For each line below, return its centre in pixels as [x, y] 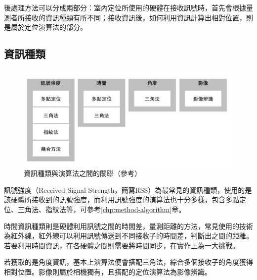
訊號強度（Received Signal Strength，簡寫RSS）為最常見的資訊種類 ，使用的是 [128, 190]
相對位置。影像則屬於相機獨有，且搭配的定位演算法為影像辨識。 [108, 271]
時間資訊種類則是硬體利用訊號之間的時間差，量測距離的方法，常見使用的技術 [128, 226]
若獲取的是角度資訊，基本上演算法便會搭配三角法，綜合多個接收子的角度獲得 [128, 262]
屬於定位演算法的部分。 [49, 27]
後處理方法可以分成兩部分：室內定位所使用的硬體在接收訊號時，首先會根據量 [128, 7]
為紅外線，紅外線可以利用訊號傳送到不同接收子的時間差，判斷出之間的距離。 [128, 236]
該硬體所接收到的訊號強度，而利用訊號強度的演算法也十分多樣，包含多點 [122, 199]
